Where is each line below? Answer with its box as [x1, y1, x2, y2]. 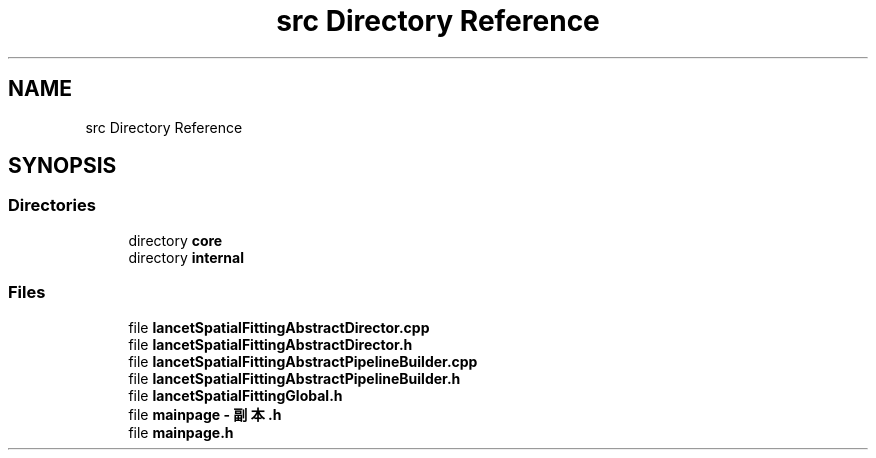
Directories [8, 195, 96, 216]
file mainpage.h [128, 423, 234, 441]
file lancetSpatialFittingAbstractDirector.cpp [128, 318, 430, 336]
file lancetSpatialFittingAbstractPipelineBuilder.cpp [128, 352, 478, 370]
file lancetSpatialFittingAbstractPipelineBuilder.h [128, 369, 461, 387]
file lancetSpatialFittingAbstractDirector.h [128, 335, 413, 353]
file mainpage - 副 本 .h [128, 405, 282, 423]
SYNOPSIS [8, 153, 117, 179]
